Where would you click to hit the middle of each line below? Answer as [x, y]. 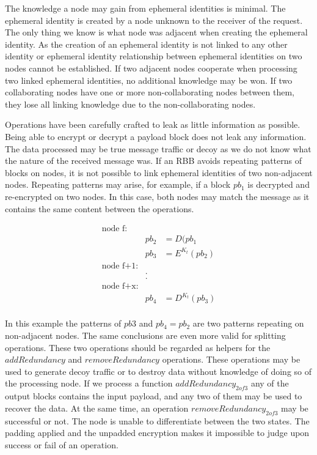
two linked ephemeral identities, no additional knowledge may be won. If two [149, 80]
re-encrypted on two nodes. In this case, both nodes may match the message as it [157, 196]
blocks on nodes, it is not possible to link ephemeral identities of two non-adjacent [159, 172]
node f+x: [120, 286]
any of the [270, 383]
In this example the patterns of [63, 323]
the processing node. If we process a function [89, 383]
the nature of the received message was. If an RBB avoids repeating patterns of [154, 161]
